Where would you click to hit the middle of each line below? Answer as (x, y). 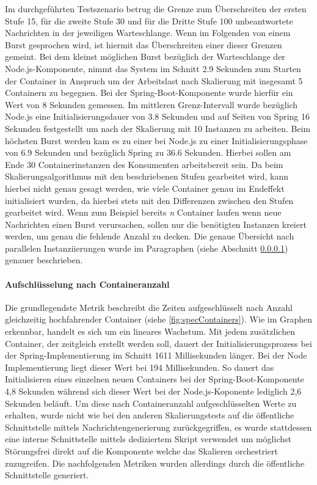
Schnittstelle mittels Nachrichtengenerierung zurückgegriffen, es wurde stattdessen (158, 427)
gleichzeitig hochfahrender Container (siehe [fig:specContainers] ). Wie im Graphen (159, 319)
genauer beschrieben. (44, 260)
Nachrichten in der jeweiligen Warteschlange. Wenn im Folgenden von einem (148, 33)
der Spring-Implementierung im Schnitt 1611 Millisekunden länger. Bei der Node (156, 355)
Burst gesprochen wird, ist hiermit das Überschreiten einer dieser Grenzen (144, 44)
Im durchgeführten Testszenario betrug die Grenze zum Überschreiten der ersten (156, 9)
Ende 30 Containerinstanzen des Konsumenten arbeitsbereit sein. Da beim (144, 164)
